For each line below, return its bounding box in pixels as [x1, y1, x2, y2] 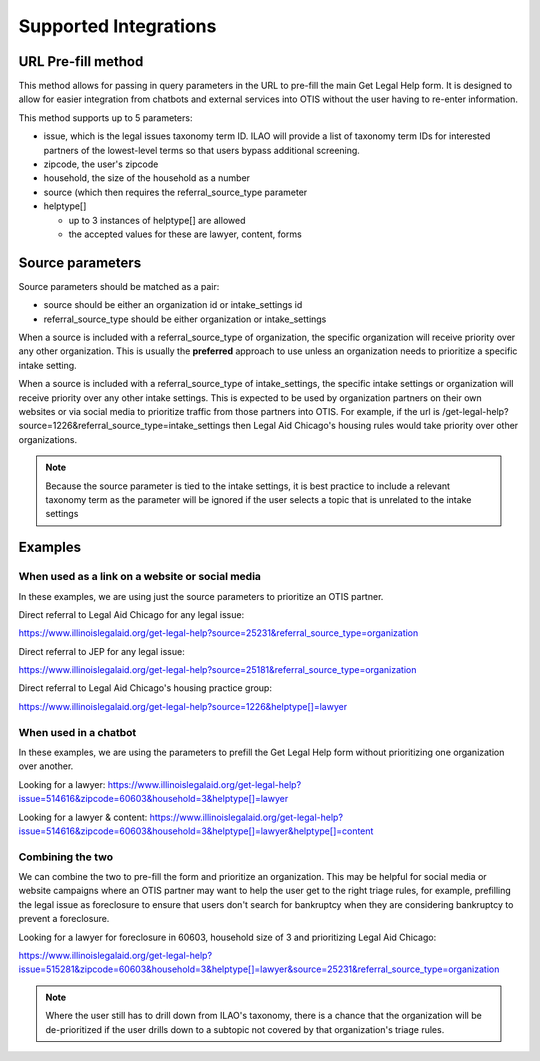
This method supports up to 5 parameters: [18, 111, 193, 124]
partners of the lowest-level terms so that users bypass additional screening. [43, 144, 360, 156]
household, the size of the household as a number [43, 172, 250, 184]
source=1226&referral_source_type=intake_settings [18, 420, 231, 432]
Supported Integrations [18, 15, 217, 37]
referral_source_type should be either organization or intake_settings [43, 313, 327, 325]
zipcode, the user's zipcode [43, 158, 159, 170]
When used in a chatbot [18, 725, 137, 739]
